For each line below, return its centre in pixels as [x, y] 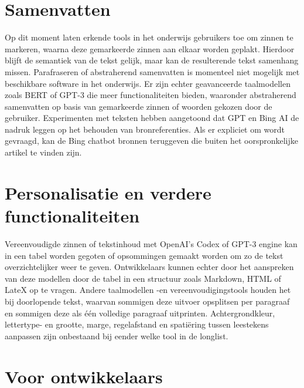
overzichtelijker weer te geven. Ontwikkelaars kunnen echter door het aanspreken [149, 267]
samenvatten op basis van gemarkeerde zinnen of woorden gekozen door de [139, 106]
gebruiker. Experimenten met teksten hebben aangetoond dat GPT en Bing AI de [152, 118]
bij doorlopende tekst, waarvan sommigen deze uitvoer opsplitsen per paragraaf [147, 301]
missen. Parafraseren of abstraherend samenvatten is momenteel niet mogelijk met [152, 71]
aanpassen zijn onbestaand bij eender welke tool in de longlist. [117, 335]
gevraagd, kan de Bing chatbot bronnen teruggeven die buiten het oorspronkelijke [152, 141]
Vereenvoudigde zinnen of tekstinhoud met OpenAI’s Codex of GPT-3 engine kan [151, 243]
